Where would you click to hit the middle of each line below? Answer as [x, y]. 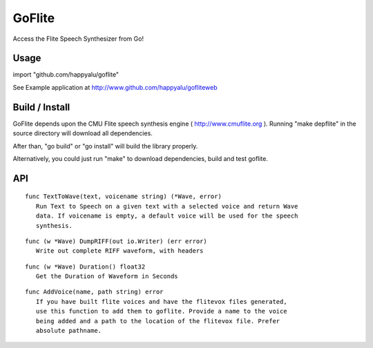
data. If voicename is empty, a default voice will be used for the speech [167, 216]
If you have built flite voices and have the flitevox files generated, [161, 301]
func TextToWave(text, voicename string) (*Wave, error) [124, 196]
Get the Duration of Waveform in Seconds [107, 277]
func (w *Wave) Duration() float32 [85, 267]
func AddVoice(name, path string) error [94, 292]
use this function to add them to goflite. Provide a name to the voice [161, 311]
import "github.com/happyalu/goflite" [66, 75]
